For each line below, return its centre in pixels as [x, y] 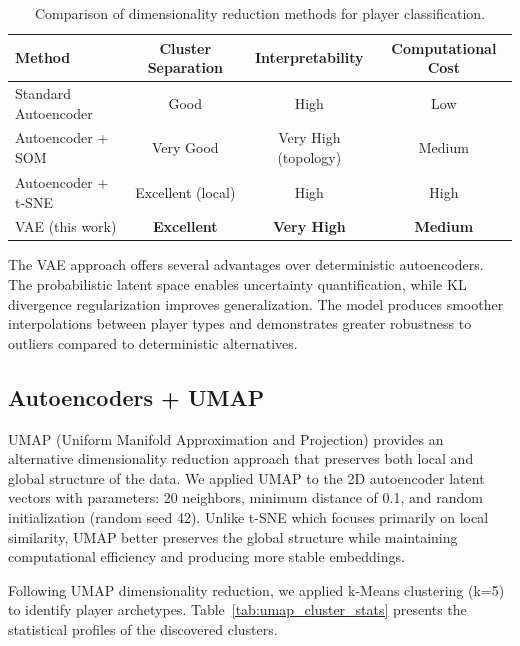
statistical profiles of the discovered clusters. [143, 628]
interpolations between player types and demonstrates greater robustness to [240, 323]
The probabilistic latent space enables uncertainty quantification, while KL [237, 284]
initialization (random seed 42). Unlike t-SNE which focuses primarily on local [248, 516]
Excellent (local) [185, 191]
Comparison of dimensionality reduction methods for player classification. [260, 13]
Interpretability [309, 57]
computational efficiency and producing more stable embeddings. [206, 556]
